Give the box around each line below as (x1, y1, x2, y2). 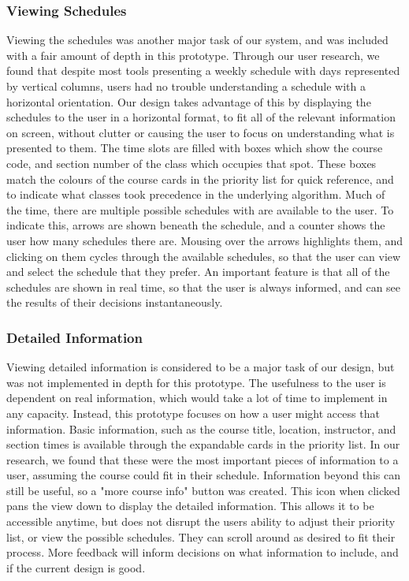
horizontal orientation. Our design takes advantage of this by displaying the (6, 93, 371, 110)
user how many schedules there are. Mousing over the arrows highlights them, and (6, 232, 403, 248)
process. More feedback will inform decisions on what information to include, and (6, 544, 399, 561)
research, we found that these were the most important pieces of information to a (6, 451, 399, 467)
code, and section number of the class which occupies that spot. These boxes (6, 155, 377, 171)
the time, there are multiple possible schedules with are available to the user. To (6, 201, 394, 218)
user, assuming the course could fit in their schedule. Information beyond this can (6, 467, 400, 483)
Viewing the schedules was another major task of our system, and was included (6, 32, 389, 48)
